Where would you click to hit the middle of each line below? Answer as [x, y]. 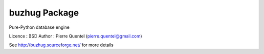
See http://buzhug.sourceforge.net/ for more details [61, 45]
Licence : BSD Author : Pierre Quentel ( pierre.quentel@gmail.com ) [76, 36]
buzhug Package [44, 13]
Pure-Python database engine [39, 27]
